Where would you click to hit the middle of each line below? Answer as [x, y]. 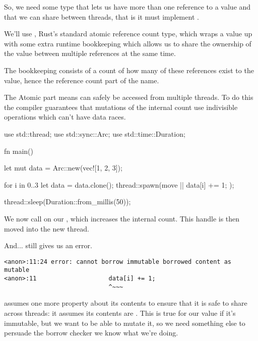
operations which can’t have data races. [65, 117]
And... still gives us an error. [48, 245]
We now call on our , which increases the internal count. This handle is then [122, 218]
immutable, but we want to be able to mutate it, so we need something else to [125, 323]
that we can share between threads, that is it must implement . [102, 16]
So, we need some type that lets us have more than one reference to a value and [127, 7]
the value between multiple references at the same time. [90, 53]
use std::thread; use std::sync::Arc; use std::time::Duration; [95, 133]
